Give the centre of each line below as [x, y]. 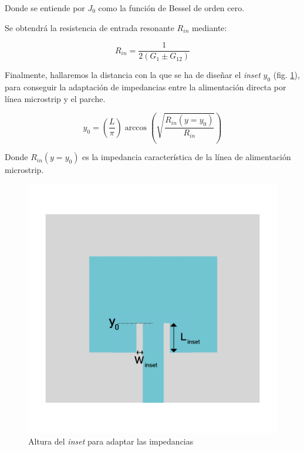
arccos [136, 128]
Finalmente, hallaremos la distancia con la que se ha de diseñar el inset [133, 75]
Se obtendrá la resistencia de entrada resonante [89, 27]
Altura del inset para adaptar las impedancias [111, 441]
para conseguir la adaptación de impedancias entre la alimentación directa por [146, 87]
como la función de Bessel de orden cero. [171, 8]
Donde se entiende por [45, 8]
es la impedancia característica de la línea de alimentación [187, 157]
